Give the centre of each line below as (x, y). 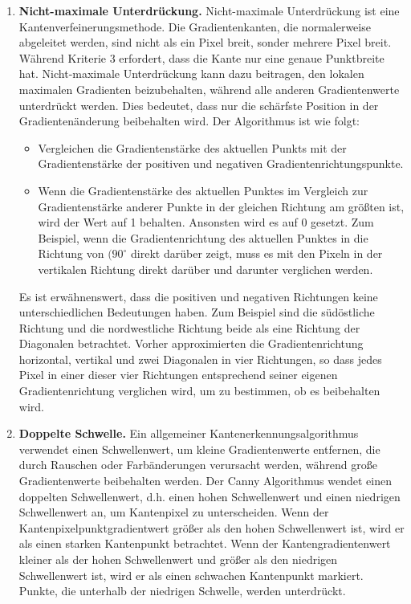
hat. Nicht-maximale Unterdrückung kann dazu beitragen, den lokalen (191, 73)
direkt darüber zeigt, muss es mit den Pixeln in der (257, 253)
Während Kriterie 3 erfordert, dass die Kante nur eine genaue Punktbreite (201, 57)
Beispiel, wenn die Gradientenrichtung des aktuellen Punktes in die (203, 237)
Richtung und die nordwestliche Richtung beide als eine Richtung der (189, 327)
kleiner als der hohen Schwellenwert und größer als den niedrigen (178, 559)
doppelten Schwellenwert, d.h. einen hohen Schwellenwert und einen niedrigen (210, 496)
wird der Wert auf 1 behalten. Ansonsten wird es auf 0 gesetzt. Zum (206, 222)
